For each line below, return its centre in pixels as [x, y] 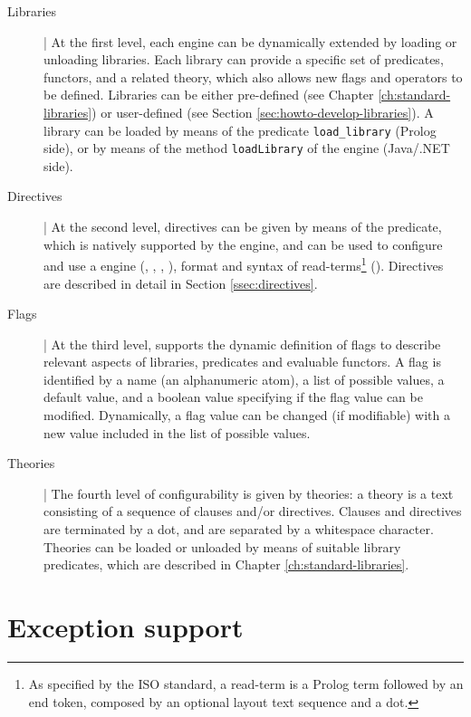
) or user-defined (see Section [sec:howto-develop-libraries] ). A [263, 112]
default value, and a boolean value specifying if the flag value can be [233, 397]
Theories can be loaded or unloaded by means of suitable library [222, 546]
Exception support [125, 626]
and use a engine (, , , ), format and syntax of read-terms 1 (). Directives [244, 264]
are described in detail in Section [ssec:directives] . [181, 283]
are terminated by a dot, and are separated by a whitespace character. [239, 529]
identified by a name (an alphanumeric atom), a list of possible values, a [244, 379]
